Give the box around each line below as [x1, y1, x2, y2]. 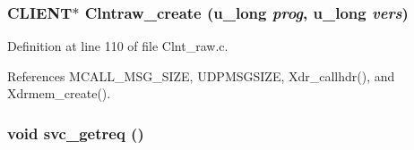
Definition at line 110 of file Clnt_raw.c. [7, 37, 229, 55]
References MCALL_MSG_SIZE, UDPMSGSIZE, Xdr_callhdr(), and [7, 66, 395, 85]
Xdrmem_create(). [7, 84, 111, 103]
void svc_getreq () [7, 121, 144, 144]
